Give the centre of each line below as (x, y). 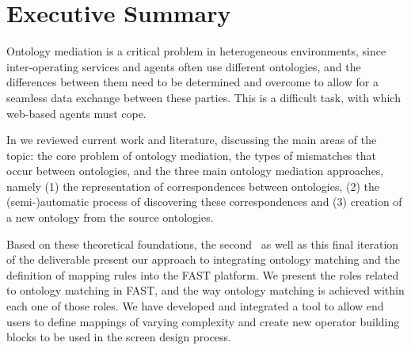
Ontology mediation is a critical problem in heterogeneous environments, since (196, 51)
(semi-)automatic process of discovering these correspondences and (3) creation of (204, 202)
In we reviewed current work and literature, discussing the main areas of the (192, 140)
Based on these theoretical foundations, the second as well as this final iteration (203, 243)
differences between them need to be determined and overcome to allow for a (192, 82)
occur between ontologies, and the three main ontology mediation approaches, (195, 171)
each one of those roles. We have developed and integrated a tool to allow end (195, 306)
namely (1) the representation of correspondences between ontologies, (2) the (193, 186)
